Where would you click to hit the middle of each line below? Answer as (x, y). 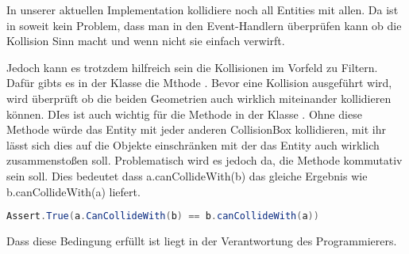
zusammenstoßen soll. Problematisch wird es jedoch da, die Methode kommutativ (204, 160)
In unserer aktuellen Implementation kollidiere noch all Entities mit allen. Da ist (203, 9)
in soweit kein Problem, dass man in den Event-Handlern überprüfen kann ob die (204, 25)
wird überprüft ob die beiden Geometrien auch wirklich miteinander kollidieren (199, 98)
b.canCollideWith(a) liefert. (73, 191)
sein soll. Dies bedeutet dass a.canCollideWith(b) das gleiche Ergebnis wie (187, 175)
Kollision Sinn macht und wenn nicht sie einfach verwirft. (146, 41)
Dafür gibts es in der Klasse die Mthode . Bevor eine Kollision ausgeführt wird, (199, 83)
